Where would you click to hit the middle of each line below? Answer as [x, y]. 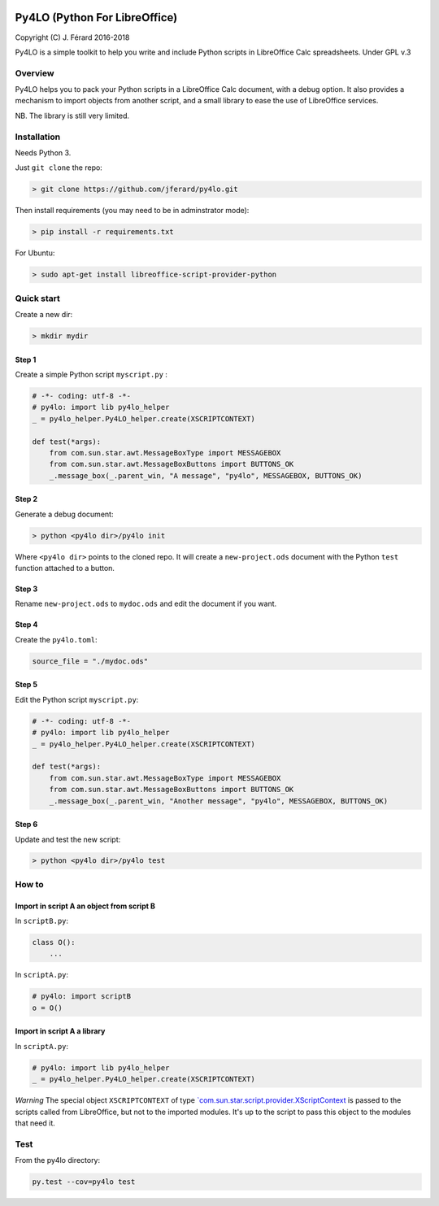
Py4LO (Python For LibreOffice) [96, 17]
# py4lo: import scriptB [82, 997]
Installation [38, 137]
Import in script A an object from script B [85, 906]
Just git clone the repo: [59, 168]
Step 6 [26, 825]
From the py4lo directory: [58, 1160]
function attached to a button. [65, 568]
